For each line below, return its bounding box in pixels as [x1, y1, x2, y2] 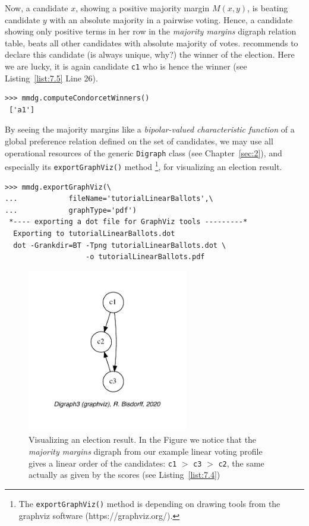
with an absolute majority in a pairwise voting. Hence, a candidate [49, 13, 293, 26]
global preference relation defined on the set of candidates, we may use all [5, 135, 273, 147]
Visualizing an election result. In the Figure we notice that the [29, 433, 257, 446]
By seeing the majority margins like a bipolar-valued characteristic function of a [5, 123, 295, 136]
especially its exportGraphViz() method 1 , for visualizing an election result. [5, 159, 282, 172]
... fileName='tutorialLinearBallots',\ [5, 194, 213, 203]
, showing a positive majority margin [75, 2, 210, 14]
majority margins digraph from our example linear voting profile [29, 445, 263, 457]
